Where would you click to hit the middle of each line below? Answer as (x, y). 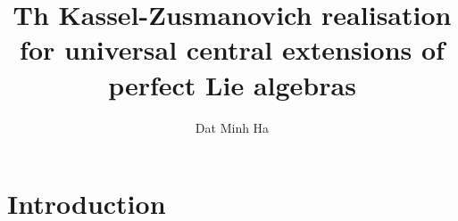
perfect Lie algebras (232, 84)
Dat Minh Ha (232, 127)
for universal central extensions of (232, 49)
